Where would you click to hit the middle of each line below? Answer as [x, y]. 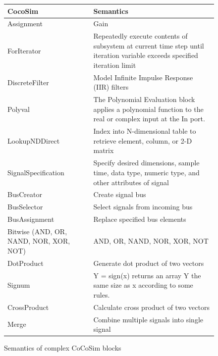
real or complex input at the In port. [149, 119]
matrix [104, 150]
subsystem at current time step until [149, 45]
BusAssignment [31, 219]
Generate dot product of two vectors [149, 263]
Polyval [19, 109]
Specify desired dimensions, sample [146, 163]
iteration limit [115, 65]
